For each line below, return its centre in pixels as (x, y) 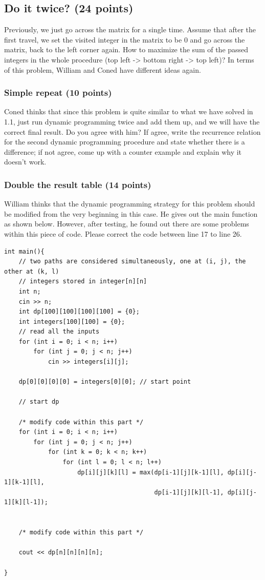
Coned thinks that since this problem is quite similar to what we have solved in (129, 111)
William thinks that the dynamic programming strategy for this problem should (130, 204)
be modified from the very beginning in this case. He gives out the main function (131, 213)
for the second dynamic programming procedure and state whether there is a (125, 142)
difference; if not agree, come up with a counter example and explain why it (123, 151)
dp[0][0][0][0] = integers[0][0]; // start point (105, 382)
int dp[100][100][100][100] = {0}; (79, 312)
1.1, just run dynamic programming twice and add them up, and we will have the (132, 121)
